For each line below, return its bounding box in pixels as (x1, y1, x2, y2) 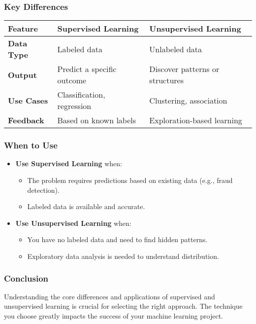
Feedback (8, 114, 44, 126)
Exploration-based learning (149, 114, 242, 126)
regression (57, 100, 92, 112)
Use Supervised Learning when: (15, 158, 122, 169)
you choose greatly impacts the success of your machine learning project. (4, 311, 224, 321)
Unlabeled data (149, 43, 202, 55)
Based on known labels (57, 114, 136, 126)
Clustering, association (149, 94, 227, 106)
